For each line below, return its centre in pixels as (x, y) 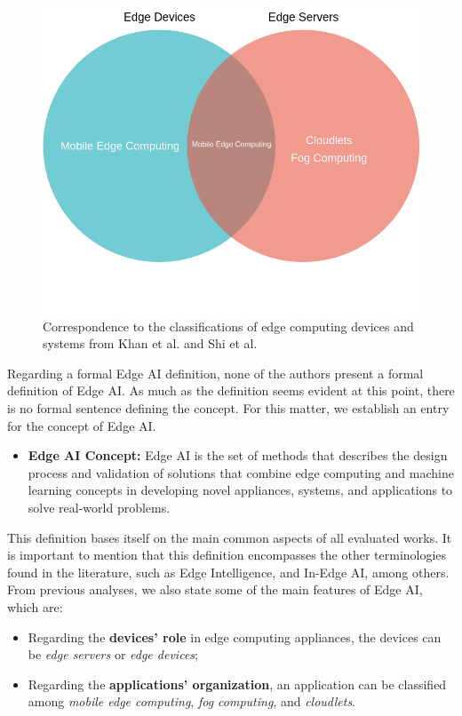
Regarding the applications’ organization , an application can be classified (237, 684)
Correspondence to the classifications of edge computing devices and (228, 326)
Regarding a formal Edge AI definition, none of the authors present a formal (215, 373)
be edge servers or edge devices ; (113, 654)
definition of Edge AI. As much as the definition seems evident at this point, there (231, 390)
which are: (35, 606)
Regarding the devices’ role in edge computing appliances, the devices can (235, 636)
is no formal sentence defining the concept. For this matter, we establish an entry (228, 408)
